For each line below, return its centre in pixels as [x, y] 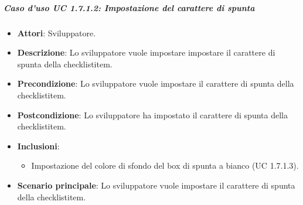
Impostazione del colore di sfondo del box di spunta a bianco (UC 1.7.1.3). [165, 165]
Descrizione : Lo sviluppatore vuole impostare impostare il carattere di [146, 52]
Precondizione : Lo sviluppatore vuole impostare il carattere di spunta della [156, 83]
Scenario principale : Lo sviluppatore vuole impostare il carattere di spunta [156, 185]
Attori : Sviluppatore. [57, 33]
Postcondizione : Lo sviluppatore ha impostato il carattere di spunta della [152, 115]
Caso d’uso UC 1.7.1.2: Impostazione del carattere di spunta [129, 7]
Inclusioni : [38, 146]
